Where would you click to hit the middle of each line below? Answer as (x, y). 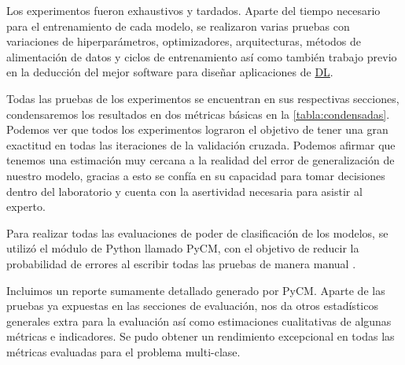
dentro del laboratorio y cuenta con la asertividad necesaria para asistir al (184, 191)
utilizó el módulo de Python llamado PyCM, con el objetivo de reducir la (183, 248)
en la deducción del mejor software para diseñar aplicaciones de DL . (170, 72)
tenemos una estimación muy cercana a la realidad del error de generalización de (201, 160)
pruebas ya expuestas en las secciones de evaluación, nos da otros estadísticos (192, 306)
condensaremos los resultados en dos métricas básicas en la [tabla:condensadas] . (198, 114)
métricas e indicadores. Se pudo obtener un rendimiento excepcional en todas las (201, 336)
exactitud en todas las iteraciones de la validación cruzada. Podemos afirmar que (201, 144)
